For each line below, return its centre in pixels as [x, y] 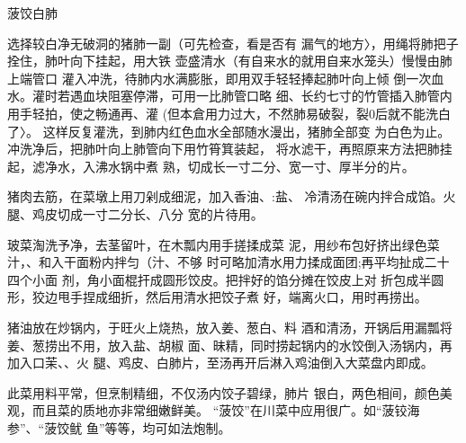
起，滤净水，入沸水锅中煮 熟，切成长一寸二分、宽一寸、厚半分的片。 [211, 166]
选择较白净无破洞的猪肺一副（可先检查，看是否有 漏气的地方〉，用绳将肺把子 [233, 43]
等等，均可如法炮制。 [168, 427]
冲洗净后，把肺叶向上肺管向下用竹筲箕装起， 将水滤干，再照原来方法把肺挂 [230, 149]
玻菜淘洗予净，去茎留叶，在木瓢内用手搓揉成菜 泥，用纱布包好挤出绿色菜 [224, 244]
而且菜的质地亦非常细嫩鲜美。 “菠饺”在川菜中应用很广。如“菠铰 [220, 410]
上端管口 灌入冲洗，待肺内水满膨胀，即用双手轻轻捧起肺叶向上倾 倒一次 [220, 78]
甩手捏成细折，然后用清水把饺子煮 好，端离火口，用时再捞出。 [242, 297]
